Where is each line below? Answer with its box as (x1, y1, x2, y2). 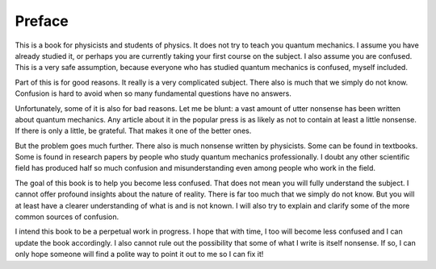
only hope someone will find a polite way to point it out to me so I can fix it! (15, 250, 264, 259)
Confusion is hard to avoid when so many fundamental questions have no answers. (15, 89, 292, 98)
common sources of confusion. (15, 212, 119, 221)
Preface (15, 12, 69, 30)
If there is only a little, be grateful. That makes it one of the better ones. (15, 126, 252, 136)
